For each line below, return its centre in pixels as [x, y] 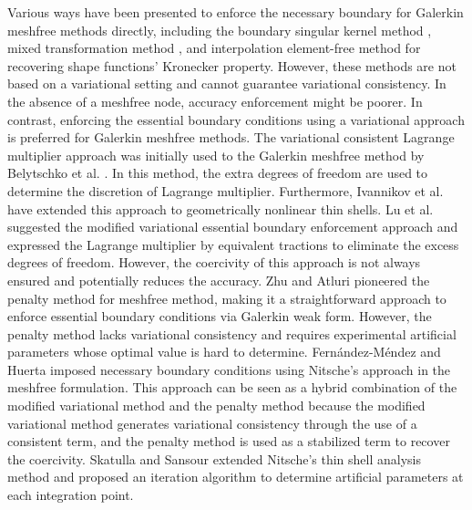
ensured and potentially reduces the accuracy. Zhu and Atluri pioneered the [219, 280]
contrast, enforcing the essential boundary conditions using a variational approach [236, 119]
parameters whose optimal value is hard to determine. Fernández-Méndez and [224, 352]
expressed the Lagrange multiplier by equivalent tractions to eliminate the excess [233, 244]
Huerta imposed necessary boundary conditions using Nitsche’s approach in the [229, 369]
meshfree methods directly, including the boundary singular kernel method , [220, 30]
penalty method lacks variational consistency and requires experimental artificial [232, 333]
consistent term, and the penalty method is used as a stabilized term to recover [229, 441]
